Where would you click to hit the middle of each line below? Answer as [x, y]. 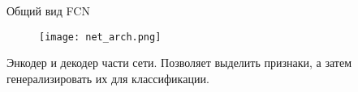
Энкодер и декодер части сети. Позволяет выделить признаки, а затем [179, 63]
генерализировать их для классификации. [108, 78]
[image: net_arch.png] [100, 37]
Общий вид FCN [48, 10]
